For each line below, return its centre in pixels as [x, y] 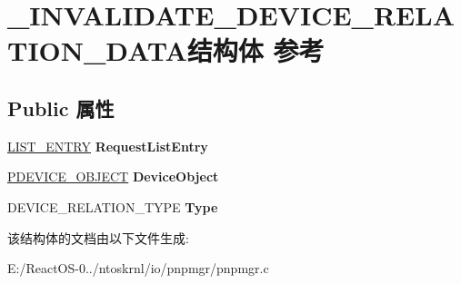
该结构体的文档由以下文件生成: [98, 237]
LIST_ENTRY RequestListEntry [108, 146]
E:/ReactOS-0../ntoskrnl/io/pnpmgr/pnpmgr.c [138, 268]
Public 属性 [61, 108]
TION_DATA [97, 50]
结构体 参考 [256, 50]
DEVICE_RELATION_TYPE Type [113, 206]
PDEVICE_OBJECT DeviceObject [113, 176]
